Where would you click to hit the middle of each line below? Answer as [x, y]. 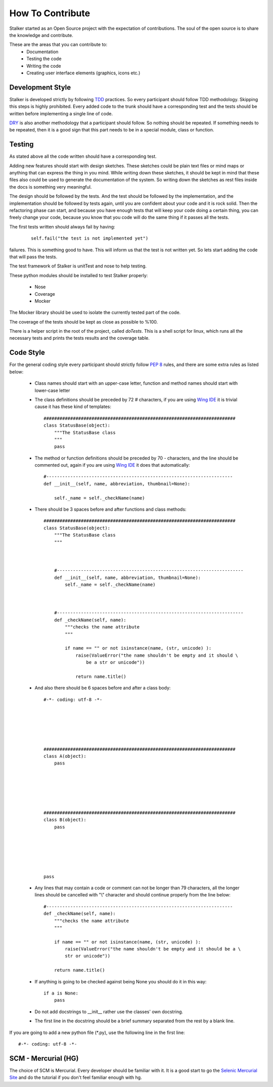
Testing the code [44, 59]
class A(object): [65, 756]
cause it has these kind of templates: [73, 406]
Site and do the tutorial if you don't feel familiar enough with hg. [76, 1077]
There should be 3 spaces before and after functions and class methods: [110, 509]
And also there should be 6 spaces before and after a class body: [103, 688]
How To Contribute [50, 13]
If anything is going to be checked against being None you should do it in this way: [121, 981]
